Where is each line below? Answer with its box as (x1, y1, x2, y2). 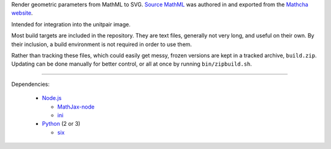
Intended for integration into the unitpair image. (11, 20, 131, 28)
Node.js (42, 94, 62, 102)
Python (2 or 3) (42, 120, 81, 128)
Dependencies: (11, 80, 50, 88)
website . (11, 9, 33, 17)
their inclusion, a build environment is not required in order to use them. (11, 40, 192, 48)
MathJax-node (57, 103, 95, 110)
